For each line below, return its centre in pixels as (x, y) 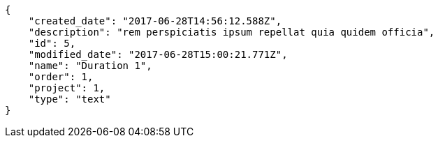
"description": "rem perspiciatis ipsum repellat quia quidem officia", (232, 32)
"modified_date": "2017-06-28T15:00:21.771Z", (158, 54)
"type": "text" (70, 99)
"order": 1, (61, 77)
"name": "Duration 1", (90, 66)
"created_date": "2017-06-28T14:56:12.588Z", (155, 21)
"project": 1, (67, 88)
